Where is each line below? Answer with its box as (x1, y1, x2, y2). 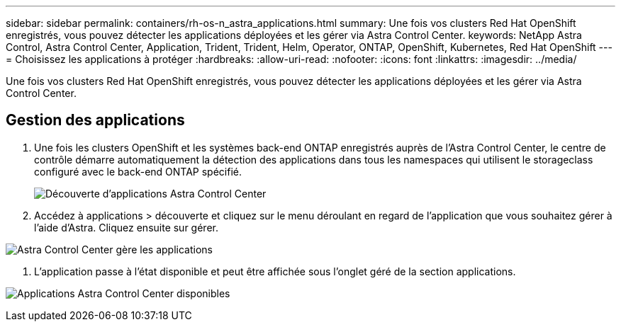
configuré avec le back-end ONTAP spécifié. (34, 165, 242, 178)
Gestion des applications (6, 111, 185, 130)
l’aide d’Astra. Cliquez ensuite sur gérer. (34, 221, 218, 234)
